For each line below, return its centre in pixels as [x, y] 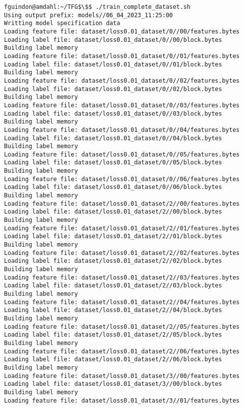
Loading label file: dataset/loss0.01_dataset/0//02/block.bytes [113, 89]
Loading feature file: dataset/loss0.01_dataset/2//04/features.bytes [122, 302]
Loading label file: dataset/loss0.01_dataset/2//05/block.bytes [113, 335]
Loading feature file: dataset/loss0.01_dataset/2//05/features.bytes [122, 327]
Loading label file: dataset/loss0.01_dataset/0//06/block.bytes [113, 187]
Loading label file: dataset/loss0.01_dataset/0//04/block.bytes [113, 138]
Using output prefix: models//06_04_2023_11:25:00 [88, 15]
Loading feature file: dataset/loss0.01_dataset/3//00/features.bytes [122, 376]
